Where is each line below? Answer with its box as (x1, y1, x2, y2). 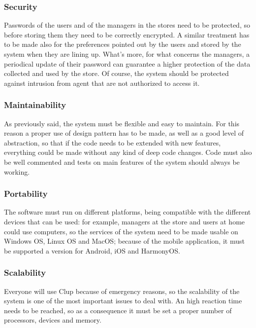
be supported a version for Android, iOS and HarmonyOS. (4, 245, 180, 255)
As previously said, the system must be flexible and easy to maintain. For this (4, 118, 240, 128)
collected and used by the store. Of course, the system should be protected (4, 68, 229, 78)
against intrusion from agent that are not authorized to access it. (4, 77, 200, 88)
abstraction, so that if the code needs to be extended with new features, (4, 137, 221, 147)
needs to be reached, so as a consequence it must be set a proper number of (4, 305, 232, 315)
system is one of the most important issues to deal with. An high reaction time (4, 295, 242, 306)
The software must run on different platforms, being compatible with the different (4, 207, 251, 217)
